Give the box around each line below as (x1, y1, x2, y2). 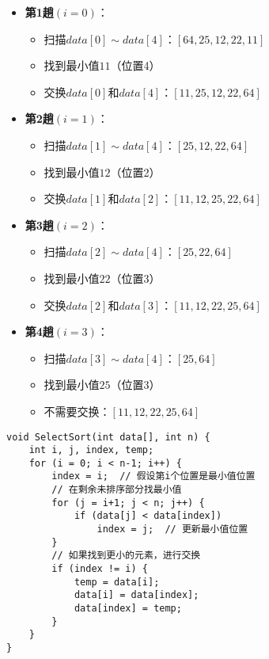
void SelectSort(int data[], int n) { (6, 431, 210, 443)
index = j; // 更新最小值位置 (97, 524, 248, 535)
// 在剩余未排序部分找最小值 (51, 484, 182, 496)
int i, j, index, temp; (28, 444, 154, 456)
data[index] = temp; (74, 603, 182, 615)
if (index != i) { (51, 563, 148, 575)
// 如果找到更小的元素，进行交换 (51, 550, 201, 562)
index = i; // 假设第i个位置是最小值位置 (51, 470, 256, 482)
